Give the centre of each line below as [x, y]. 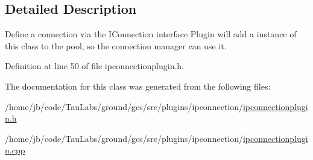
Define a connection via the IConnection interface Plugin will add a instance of [151, 34]
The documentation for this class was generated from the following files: [138, 86]
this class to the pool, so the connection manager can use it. [116, 45]
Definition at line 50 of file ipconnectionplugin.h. [94, 66]
